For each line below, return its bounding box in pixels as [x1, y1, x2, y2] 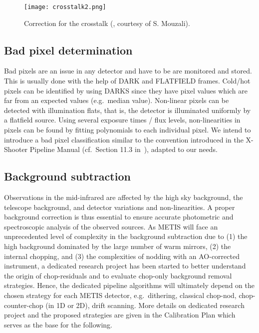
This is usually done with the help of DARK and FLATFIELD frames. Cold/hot [4, 75, 251, 86]
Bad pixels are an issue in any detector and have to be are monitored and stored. [4, 65, 252, 76]
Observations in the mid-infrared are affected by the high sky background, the [4, 192, 243, 202]
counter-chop [4, 299, 43, 310]
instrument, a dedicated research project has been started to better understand [4, 260, 246, 271]
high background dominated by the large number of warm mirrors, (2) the [4, 240, 231, 251]
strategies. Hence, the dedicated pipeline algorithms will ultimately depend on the [4, 280, 255, 290]
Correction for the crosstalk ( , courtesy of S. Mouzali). [24, 17, 190, 28]
